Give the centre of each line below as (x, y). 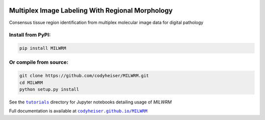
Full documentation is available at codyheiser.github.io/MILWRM (78, 111)
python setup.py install (49, 89)
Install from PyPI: (30, 35)
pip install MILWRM (43, 48)
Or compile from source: (39, 62)
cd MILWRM (31, 82)
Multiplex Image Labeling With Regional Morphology (91, 10)
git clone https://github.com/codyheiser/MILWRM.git (84, 76)
